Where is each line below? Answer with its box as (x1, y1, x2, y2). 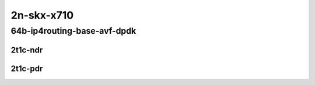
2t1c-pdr (10, 63, 43, 73)
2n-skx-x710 (10, 9, 74, 22)
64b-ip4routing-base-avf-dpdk (10, 26, 136, 36)
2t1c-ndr (10, 45, 43, 55)
